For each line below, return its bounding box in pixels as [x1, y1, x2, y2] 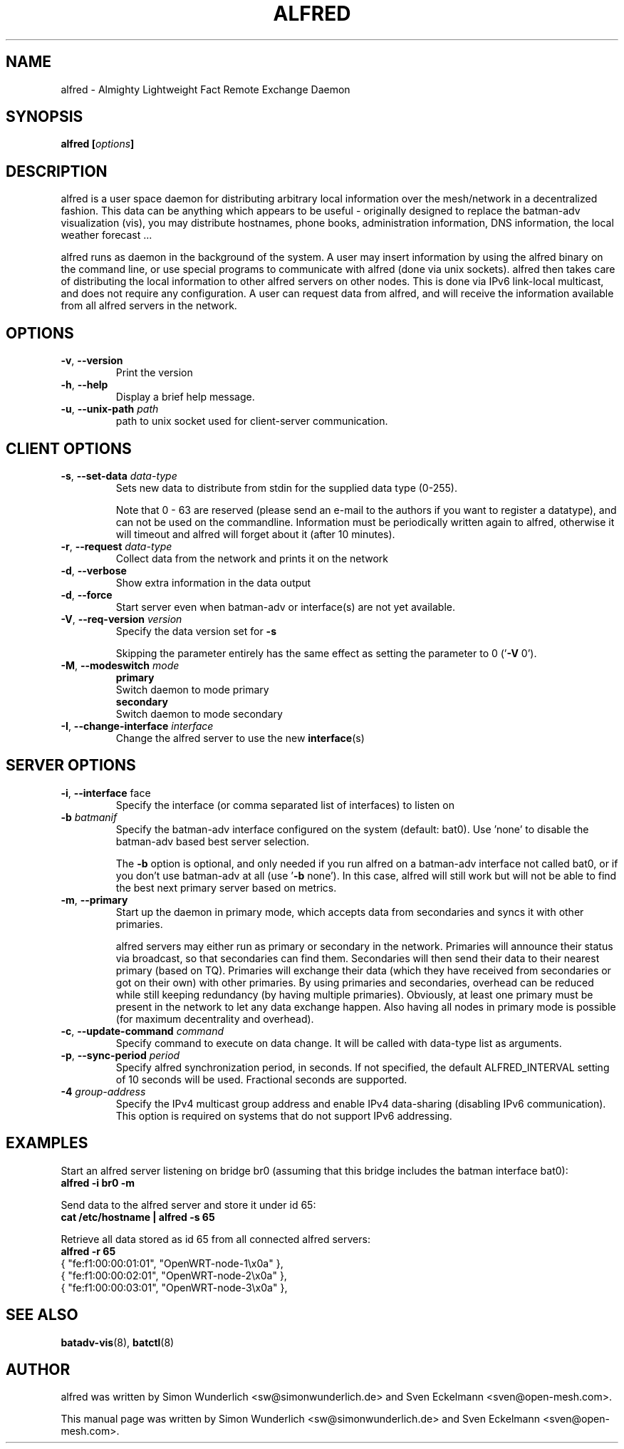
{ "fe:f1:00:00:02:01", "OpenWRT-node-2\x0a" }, [61, 1269, 287, 1282]
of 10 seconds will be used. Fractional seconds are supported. [115, 1073, 407, 1086]
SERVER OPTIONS [6, 756, 136, 775]
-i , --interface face [61, 786, 151, 799]
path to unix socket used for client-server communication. [115, 415, 388, 428]
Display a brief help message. [115, 391, 255, 403]
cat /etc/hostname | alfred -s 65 [61, 1210, 215, 1223]
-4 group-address [61, 1085, 146, 1098]
